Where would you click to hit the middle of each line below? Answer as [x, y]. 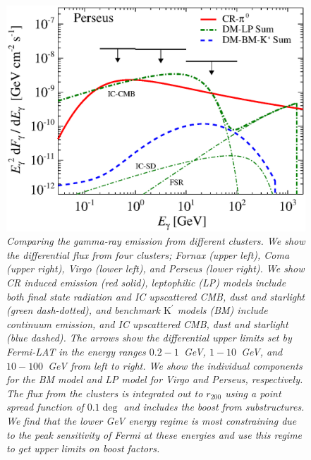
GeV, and [262, 351]
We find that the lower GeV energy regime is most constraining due [152, 420]
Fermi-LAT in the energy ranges [76, 351]
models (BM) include [222, 310]
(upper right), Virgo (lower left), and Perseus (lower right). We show [155, 268]
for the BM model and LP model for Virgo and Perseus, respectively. [155, 379]
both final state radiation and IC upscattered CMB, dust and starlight [156, 296]
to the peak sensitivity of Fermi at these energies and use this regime [154, 434]
